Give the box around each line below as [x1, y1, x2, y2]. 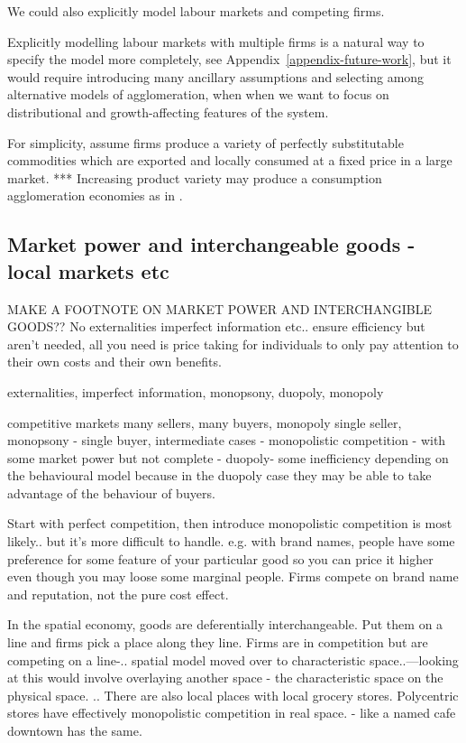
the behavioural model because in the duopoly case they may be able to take [7, 466, 432, 485]
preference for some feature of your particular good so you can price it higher [7, 549, 434, 568]
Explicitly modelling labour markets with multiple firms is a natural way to [7, 32, 425, 51]
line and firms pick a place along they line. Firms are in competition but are [7, 633, 428, 652]
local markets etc [7, 256, 169, 284]
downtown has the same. [7, 721, 142, 739]
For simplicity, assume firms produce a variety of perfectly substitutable [7, 133, 404, 152]
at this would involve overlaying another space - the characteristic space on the [7, 668, 443, 687]
